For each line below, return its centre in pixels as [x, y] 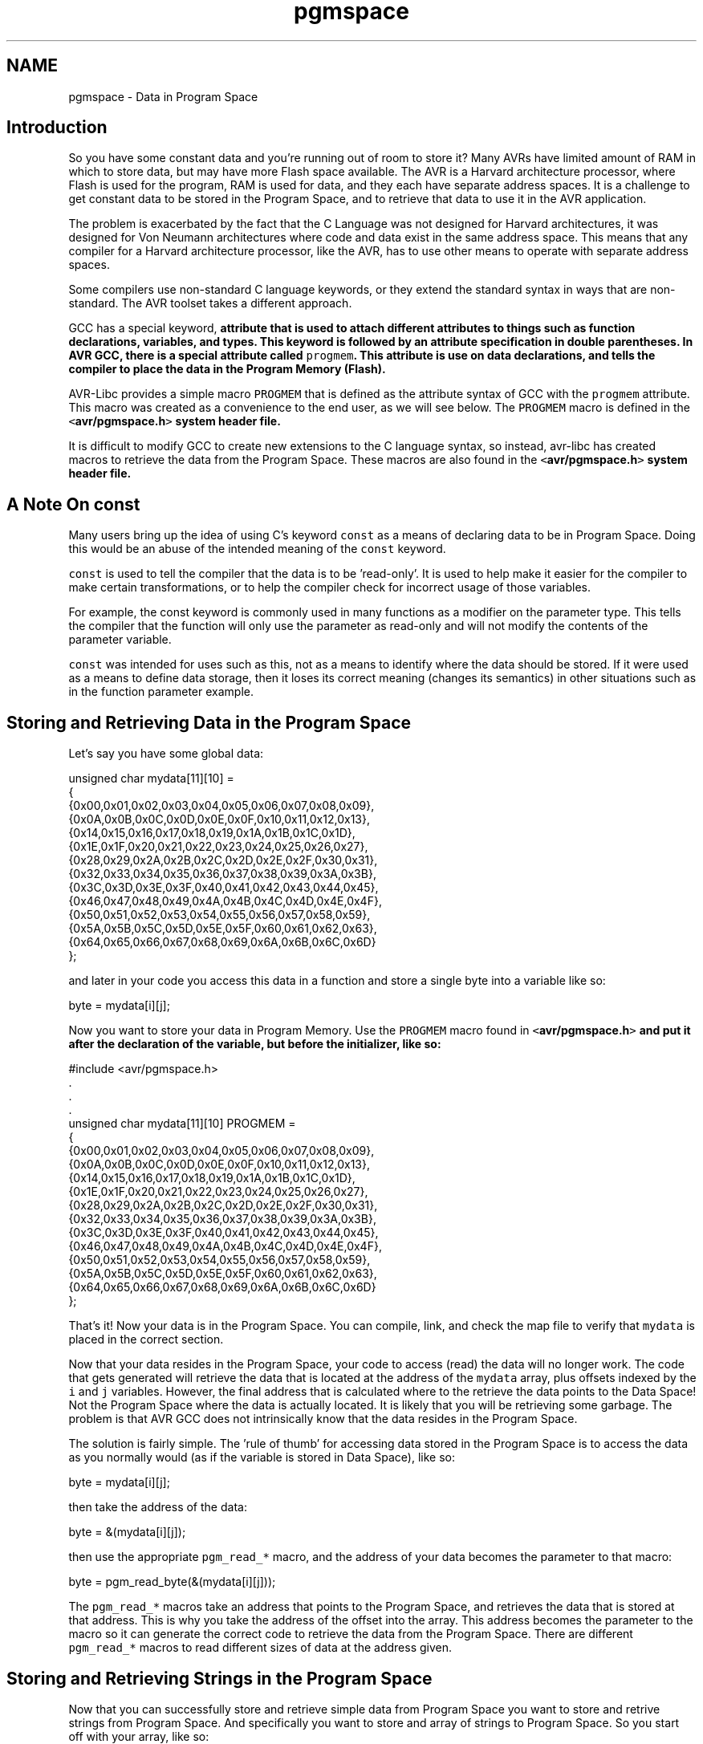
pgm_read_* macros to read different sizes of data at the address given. [260, 1648]
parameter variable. [120, 640]
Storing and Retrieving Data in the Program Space [209, 722]
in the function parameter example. [161, 692]
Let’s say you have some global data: [166, 754]
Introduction [57, 128]
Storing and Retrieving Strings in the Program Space [219, 1678]
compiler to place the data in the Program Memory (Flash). [227, 369]
